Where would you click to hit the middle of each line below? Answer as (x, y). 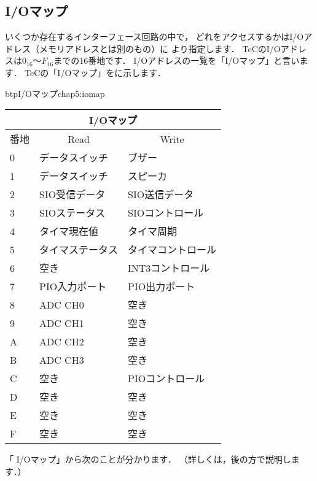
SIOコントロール (166, 213)
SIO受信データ (72, 194)
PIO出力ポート (162, 287)
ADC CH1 (62, 323)
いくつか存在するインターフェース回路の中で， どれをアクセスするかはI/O (155, 37)
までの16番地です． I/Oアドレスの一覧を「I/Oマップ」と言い (177, 60)
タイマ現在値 (69, 231)
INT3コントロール (169, 268)
